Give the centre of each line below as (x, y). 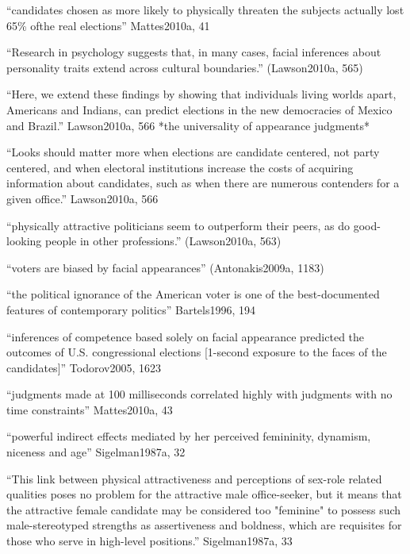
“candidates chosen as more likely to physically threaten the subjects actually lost (205, 10)
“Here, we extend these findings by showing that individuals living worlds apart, (201, 94)
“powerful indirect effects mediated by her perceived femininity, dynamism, (189, 436)
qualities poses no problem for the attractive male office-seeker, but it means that (204, 494)
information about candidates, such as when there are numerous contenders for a (203, 183)
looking (24, 241)
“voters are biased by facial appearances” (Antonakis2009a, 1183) (165, 267)
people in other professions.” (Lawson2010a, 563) (163, 241)
